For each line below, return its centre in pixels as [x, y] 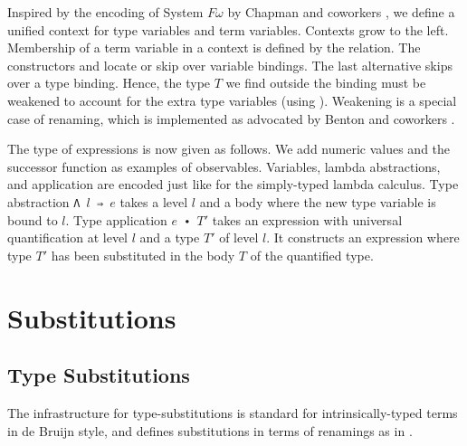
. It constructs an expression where [363, 237]
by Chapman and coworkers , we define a [341, 12]
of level [239, 237]
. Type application [116, 219]
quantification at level [68, 237]
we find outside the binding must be [326, 83]
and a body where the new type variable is [318, 201]
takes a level [154, 201]
